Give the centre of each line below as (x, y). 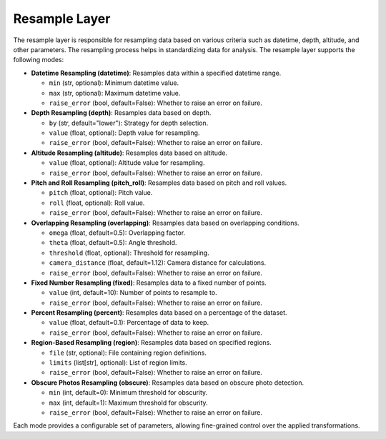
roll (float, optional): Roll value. (97, 203)
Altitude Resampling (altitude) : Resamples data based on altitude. (129, 153)
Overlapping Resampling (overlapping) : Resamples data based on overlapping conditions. (165, 223)
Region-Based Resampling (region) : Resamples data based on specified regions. (151, 343)
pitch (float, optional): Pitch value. (101, 193)
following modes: (39, 60)
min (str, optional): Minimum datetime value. (114, 83)
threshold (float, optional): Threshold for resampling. (129, 253)
